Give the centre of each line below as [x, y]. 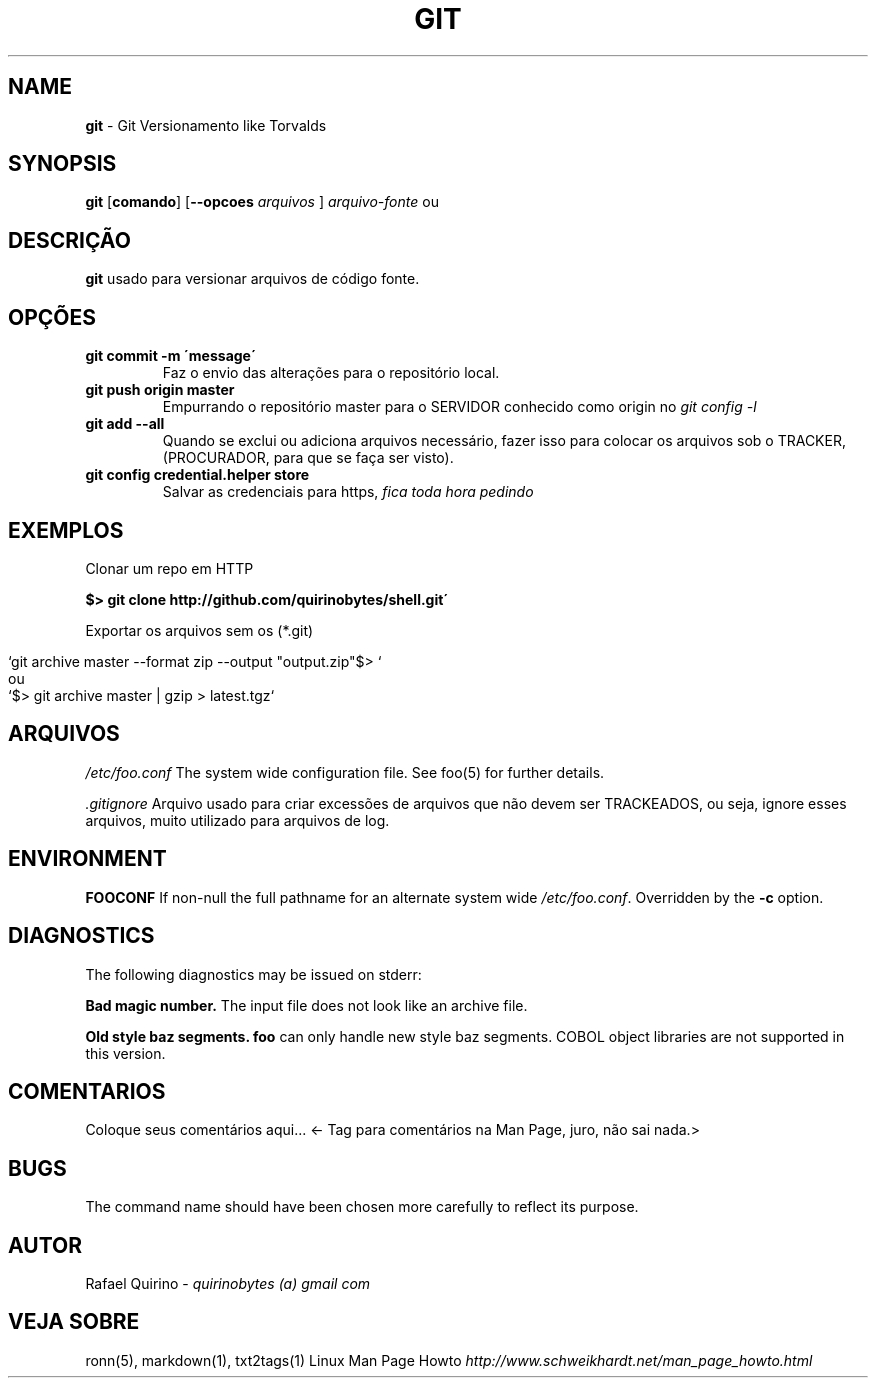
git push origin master [160, 390]
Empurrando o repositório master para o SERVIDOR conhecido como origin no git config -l [459, 407]
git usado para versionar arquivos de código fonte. [252, 279]
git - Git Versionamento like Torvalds [206, 125]
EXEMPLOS [66, 530]
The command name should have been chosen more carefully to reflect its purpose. [362, 1207]
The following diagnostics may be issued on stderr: [253, 974]
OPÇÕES [52, 317]
